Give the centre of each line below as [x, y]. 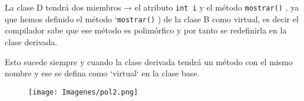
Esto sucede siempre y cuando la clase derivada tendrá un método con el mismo [149, 61]
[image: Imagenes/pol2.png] [83, 92]
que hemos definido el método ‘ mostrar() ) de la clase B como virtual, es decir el [152, 18]
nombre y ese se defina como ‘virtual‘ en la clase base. [102, 73]
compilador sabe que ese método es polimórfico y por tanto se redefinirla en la [146, 30]
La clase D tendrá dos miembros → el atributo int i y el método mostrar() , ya [152, 7]
